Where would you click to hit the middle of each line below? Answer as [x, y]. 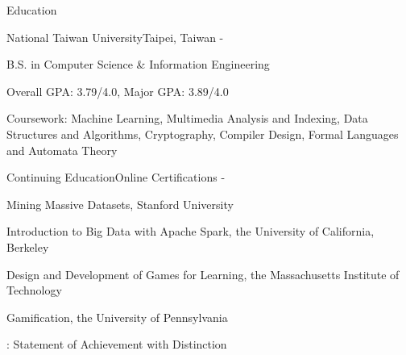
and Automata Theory [62, 150]
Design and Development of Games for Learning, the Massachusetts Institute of [203, 274]
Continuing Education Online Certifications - [116, 177]
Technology [34, 290]
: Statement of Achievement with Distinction [117, 344]
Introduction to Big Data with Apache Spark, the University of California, [191, 231]
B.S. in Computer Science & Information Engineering [138, 64]
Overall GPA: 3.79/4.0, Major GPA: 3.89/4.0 [118, 91]
